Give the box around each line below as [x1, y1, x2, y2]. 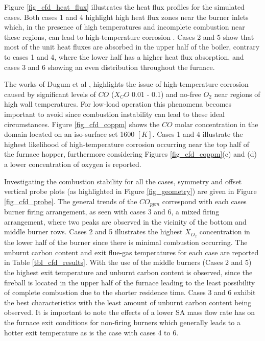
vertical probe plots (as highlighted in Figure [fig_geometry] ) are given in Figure [4, 186, 257, 197]
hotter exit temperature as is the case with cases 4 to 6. [4, 327, 179, 337]
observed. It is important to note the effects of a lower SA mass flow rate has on [4, 307, 255, 318]
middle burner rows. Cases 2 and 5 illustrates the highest [4, 226, 183, 237]
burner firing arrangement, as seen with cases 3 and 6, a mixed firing [4, 206, 220, 217]
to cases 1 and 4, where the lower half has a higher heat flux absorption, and [4, 51, 244, 62]
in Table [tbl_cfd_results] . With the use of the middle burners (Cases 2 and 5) [4, 257, 252, 267]
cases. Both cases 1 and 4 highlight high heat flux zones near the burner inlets [4, 11, 249, 22]
